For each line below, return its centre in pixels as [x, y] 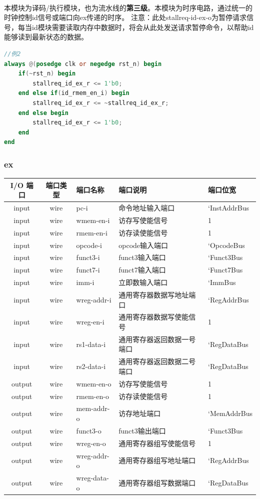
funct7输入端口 [142, 270]
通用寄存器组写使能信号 [157, 443]
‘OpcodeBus [226, 245]
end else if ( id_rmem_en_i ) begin [74, 93]
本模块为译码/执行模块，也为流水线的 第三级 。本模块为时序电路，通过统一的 [128, 7]
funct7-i [88, 270]
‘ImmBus [222, 282]
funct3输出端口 [142, 430]
